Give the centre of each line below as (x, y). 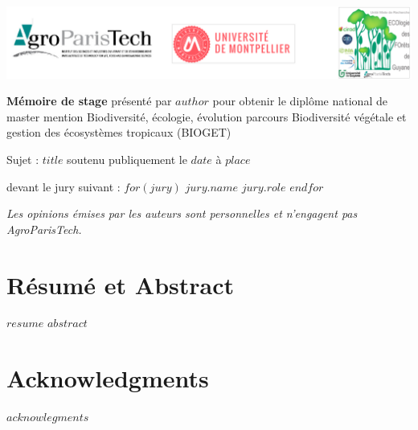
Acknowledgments (108, 378)
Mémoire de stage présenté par (89, 101)
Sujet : (23, 159)
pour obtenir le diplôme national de (300, 101)
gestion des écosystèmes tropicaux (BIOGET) (119, 132)
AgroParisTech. (44, 229)
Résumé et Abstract (121, 284)
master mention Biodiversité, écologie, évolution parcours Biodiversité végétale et (207, 116)
